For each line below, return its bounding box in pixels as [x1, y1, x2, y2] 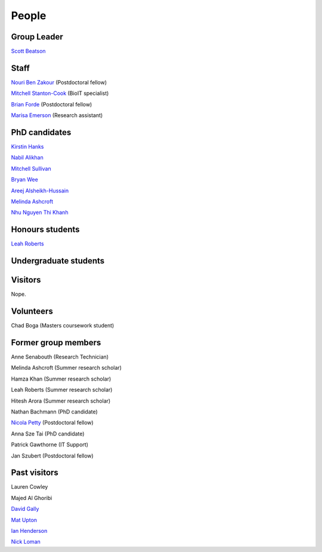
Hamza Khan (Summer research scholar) [11, 375, 112, 382]
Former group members [11, 338, 101, 348]
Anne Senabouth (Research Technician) [11, 353, 109, 361]
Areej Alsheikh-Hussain [11, 187, 69, 194]
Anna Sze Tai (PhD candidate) [11, 430, 85, 437]
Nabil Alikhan [11, 154, 44, 161]
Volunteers [11, 306, 53, 317]
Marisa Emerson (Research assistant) [11, 112, 103, 119]
